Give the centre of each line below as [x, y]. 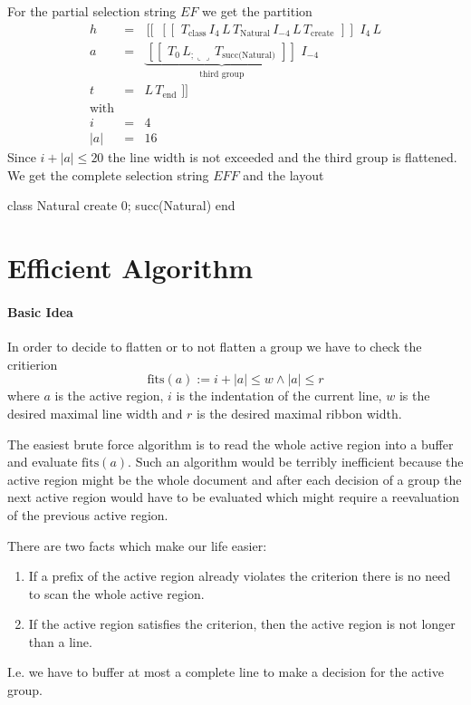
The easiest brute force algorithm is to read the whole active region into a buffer [231, 444]
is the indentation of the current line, [279, 396]
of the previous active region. [88, 514]
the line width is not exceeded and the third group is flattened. [283, 157]
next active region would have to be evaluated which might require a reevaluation [234, 497]
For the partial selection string [92, 11]
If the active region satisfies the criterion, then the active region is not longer [242, 624]
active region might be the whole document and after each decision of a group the [235, 479]
